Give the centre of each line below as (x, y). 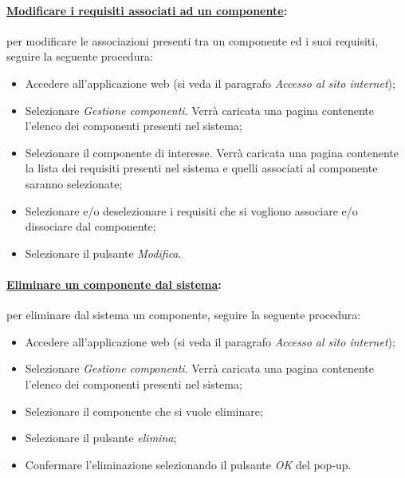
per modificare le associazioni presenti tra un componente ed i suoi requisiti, (193, 40)
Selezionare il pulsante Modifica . (103, 253)
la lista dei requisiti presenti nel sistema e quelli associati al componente (201, 168)
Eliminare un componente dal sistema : (114, 284)
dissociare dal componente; (90, 226)
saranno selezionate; (74, 183)
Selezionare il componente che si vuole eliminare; (144, 411)
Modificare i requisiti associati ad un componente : (147, 10)
